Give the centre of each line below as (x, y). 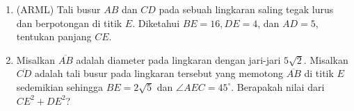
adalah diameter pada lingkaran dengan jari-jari (178, 59)
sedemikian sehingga (60, 86)
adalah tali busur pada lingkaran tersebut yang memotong (159, 73)
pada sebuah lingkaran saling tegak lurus (246, 9)
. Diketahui (156, 23)
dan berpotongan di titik (69, 23)
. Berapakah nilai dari (278, 86)
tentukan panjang (54, 36)
